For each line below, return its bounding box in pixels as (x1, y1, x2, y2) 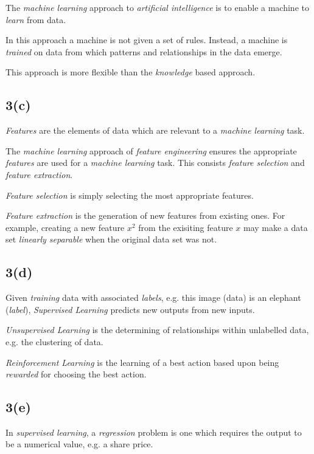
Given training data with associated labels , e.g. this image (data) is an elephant (5, 291, 301, 304)
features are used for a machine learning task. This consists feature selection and (5, 156, 305, 169)
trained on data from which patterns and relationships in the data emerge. (5, 45, 282, 58)
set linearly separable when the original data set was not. (5, 233, 217, 246)
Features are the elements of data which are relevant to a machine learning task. (5, 124, 305, 137)
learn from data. (5, 13, 66, 26)
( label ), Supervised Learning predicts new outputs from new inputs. (5, 303, 255, 315)
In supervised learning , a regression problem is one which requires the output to (5, 425, 302, 438)
